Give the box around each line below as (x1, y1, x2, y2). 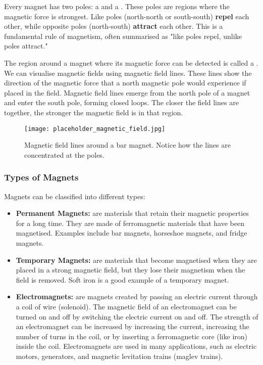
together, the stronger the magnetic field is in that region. (4, 107, 183, 117)
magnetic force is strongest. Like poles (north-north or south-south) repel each (4, 11, 249, 21)
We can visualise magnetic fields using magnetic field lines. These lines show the (4, 67, 252, 78)
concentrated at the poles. (24, 149, 104, 160)
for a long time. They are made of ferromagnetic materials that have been (16, 217, 244, 228)
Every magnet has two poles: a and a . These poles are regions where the (4, 1, 230, 11)
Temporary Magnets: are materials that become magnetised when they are (16, 254, 257, 265)
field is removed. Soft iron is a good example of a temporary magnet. (16, 274, 229, 285)
